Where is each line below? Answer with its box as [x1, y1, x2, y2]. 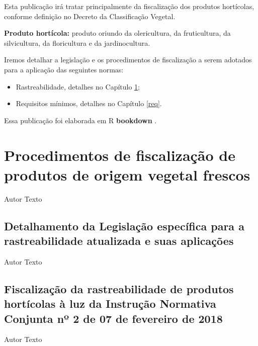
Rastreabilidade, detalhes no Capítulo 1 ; [16, 81, 140, 92]
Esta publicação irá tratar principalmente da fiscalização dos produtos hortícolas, [4, 1, 254, 11]
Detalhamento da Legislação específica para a [4, 218, 244, 233]
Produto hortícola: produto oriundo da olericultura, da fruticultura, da [4, 28, 231, 38]
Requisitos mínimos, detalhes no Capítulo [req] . [16, 98, 162, 109]
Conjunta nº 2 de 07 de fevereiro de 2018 [4, 310, 223, 326]
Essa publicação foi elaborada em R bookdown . [4, 115, 157, 125]
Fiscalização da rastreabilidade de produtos [4, 281, 234, 296]
